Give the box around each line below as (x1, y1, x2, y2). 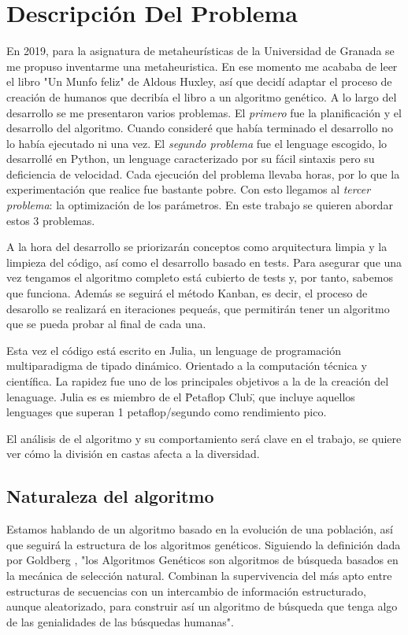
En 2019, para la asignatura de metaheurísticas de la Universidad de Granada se (6, 42, 395, 59)
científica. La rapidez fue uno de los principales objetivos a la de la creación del (6, 373, 389, 389)
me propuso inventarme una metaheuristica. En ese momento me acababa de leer (6, 57, 398, 74)
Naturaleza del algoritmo (6, 484, 214, 508)
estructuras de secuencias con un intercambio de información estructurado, (6, 582, 366, 599)
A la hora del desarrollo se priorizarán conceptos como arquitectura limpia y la (6, 238, 388, 255)
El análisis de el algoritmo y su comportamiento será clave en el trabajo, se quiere (6, 430, 402, 446)
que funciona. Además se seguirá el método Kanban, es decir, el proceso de (6, 285, 368, 301)
